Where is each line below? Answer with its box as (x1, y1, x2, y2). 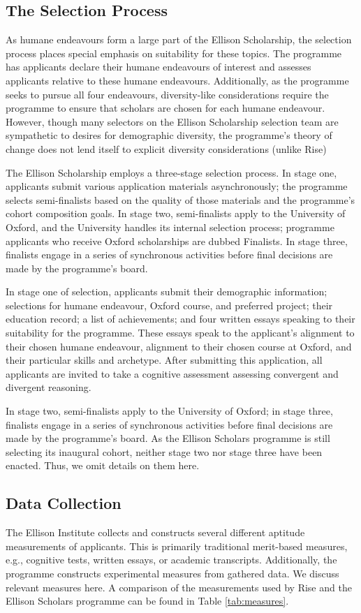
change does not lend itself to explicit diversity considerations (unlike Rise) (6, 141, 327, 156)
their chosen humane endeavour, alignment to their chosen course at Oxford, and (6, 339, 352, 353)
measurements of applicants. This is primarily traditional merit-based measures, (6, 538, 348, 553)
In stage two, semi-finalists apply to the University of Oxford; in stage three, (6, 404, 333, 418)
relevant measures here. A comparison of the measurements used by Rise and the (6, 579, 352, 594)
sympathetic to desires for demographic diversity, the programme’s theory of (6, 128, 332, 142)
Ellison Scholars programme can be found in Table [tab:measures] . (6, 593, 289, 608)
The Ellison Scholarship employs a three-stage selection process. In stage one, (6, 165, 337, 179)
